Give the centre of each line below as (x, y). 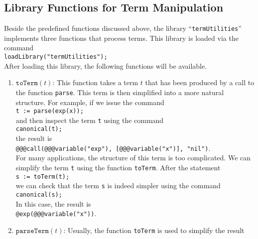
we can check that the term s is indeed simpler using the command (118, 185)
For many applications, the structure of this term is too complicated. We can (133, 158)
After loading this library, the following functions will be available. (106, 65)
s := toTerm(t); (43, 177)
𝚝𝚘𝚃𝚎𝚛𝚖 (27, 83)
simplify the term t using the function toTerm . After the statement (118, 167)
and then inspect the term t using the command (90, 120)
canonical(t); (39, 129)
